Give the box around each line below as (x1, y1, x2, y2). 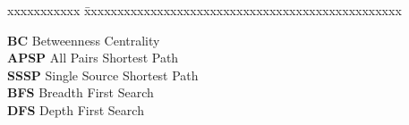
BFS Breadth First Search (7, 83, 154, 102)
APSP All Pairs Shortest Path (7, 48, 179, 67)
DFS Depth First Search (7, 100, 144, 119)
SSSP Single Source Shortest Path (7, 65, 199, 84)
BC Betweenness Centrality (7, 30, 160, 49)
